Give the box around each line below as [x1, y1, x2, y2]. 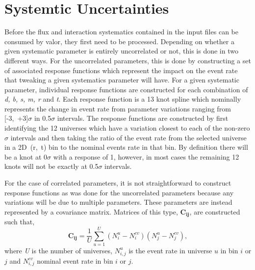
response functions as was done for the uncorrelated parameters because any [4, 187, 234, 197]
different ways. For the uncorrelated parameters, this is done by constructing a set [4, 55, 251, 65]
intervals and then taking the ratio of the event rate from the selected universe [10, 132, 247, 142]
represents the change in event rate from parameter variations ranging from [4, 103, 231, 113]
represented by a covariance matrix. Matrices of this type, [4, 206, 178, 216]
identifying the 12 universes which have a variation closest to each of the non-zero [4, 123, 250, 133]
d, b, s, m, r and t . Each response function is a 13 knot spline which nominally [4, 94, 241, 104]
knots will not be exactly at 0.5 [4, 161, 99, 171]
